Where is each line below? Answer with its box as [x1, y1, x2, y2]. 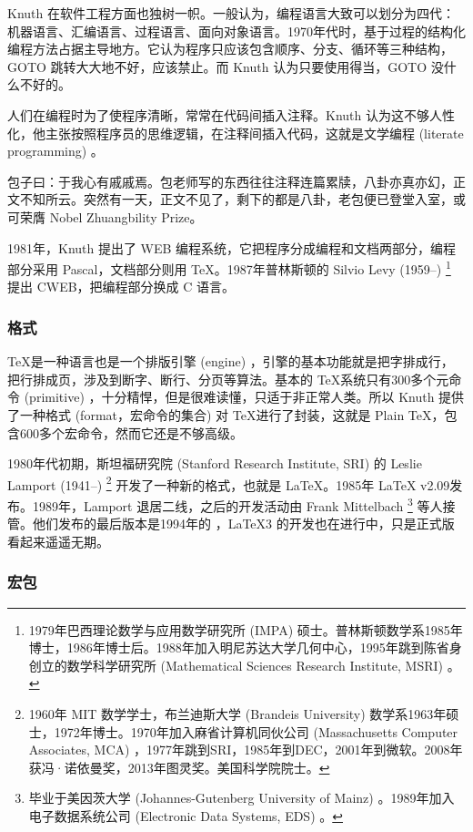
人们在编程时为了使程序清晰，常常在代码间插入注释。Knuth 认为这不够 [7, 105, 429, 124]
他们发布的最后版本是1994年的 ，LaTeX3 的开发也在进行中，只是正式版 [32, 514, 455, 533]
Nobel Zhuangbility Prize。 [49, 207, 203, 226]
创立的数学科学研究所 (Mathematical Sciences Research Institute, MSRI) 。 [28, 655, 460, 674]
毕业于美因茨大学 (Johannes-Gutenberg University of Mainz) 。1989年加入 [28, 788, 455, 807]
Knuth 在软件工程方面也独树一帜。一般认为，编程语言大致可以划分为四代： [7, 4, 455, 22]
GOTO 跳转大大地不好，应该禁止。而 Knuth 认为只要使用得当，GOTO [7, 56, 428, 76]
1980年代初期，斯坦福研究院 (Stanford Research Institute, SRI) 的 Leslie [7, 454, 422, 473]
